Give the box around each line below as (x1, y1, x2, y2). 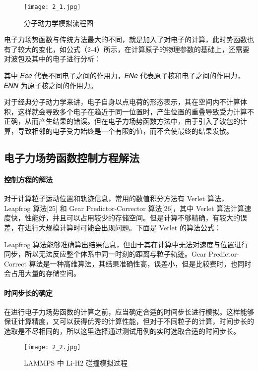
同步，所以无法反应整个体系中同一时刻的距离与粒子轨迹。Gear (4, 249, 206, 259)
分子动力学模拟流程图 (24, 17, 93, 28)
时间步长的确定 (4, 287, 53, 298)
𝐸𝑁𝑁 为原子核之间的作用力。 (4, 80, 97, 90)
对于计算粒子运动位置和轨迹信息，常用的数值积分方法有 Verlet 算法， (4, 193, 228, 204)
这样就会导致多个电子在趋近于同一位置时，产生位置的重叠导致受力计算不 (17, 106, 254, 116)
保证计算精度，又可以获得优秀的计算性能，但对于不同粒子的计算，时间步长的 (4, 316, 254, 326)
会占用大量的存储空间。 (4, 268, 80, 278)
